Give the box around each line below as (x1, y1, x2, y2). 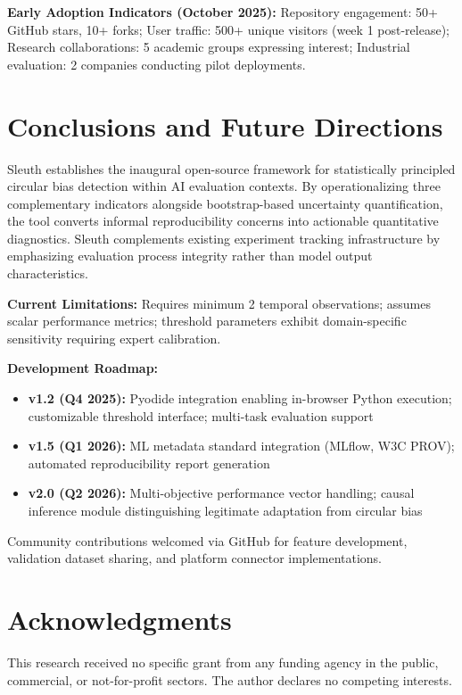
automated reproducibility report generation (28, 453, 270, 472)
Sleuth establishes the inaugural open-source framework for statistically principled (7, 159, 456, 178)
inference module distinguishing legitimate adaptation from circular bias (28, 501, 423, 519)
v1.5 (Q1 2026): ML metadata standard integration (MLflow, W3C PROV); (28, 436, 455, 455)
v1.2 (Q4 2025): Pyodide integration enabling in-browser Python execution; (28, 389, 452, 408)
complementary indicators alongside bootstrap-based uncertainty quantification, (7, 194, 443, 212)
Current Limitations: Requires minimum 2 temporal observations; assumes (7, 294, 431, 312)
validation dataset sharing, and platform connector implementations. (7, 549, 382, 567)
